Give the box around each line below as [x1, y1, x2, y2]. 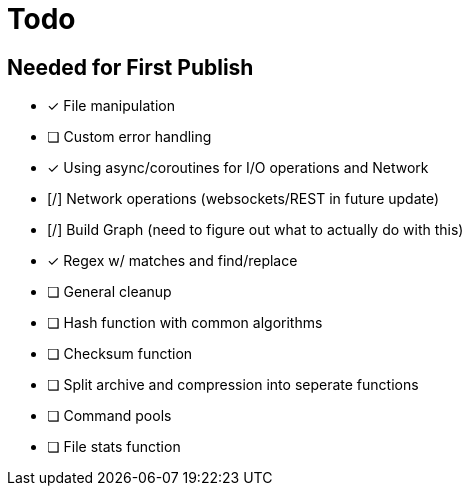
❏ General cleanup [47, 283, 172, 301]
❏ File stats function [47, 438, 181, 456]
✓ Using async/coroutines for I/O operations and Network [47, 159, 429, 177]
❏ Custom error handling [47, 128, 212, 146]
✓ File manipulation [47, 97, 175, 115]
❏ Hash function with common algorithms [47, 314, 323, 332]
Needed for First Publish [7, 54, 254, 80]
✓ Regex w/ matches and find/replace [47, 252, 298, 270]
